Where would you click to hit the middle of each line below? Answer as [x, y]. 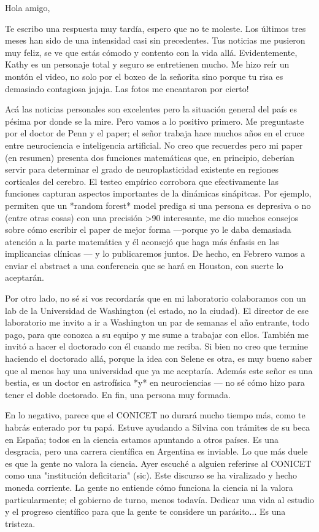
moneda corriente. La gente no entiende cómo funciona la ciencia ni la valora [149, 487]
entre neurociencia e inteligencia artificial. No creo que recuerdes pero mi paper [154, 145]
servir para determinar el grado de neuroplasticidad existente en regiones [142, 169]
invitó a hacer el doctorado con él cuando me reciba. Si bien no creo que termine [157, 346]
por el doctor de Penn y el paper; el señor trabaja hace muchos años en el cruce [155, 133]
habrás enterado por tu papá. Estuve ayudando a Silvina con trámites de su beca [157, 427]
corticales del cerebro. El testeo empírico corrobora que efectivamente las [142, 181]
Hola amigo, [28, 7]
